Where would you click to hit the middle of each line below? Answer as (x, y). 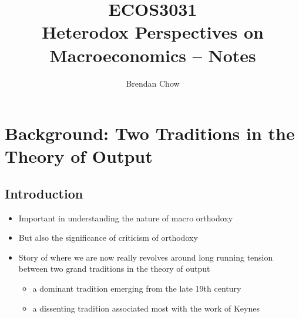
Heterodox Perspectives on (153, 32)
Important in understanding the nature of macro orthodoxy (126, 218)
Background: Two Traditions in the (150, 133)
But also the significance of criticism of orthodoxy (108, 237)
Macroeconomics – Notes (153, 55)
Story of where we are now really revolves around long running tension (146, 257)
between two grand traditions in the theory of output (114, 269)
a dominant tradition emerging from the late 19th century (137, 288)
